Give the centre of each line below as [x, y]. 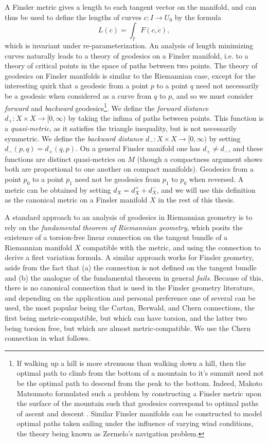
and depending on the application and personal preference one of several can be [130, 297]
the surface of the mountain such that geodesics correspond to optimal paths [138, 403]
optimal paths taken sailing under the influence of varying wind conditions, [135, 423]
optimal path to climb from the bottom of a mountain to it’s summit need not [140, 373]
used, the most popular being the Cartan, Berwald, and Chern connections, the [130, 308]
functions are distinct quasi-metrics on [65, 159]
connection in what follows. [48, 338]
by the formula [198, 17]
